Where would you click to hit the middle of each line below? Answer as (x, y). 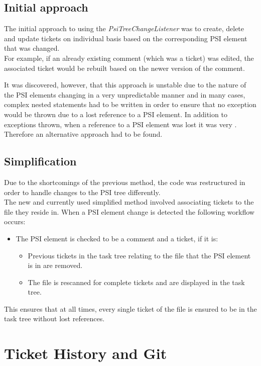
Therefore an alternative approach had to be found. (83, 134)
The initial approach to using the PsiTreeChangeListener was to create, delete (124, 28)
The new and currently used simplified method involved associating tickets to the (129, 202)
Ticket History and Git (86, 353)
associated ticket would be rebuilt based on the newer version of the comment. (124, 68)
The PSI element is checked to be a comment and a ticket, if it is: (117, 238)
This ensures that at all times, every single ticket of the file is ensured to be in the (130, 308)
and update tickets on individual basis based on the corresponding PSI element (126, 38)
